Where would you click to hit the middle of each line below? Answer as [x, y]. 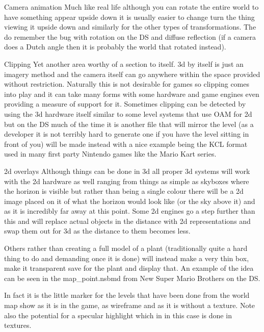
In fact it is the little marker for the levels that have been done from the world [127, 295]
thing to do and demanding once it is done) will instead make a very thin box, [127, 258]
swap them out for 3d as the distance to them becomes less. [97, 231]
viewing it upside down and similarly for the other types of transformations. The [130, 27]
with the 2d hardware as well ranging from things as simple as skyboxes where [127, 181]
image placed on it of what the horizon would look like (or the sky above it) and [130, 201]
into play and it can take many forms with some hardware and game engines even [132, 94]
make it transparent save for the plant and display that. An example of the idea [129, 268]
